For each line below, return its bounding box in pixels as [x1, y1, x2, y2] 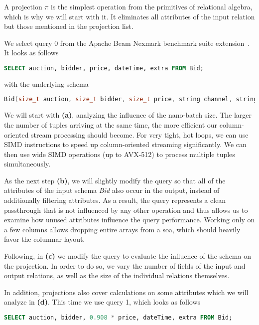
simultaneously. [4, 159, 51, 169]
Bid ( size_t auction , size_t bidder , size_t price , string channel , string [4, 96, 258, 103]
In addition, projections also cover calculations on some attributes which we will [4, 287, 249, 297]
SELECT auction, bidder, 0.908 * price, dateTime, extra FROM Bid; [4, 314, 233, 321]
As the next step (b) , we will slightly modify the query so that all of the [4, 175, 226, 185]
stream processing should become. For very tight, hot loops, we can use [31, 129, 249, 140]
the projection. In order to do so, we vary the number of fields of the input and [4, 260, 246, 271]
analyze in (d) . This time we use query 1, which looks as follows [4, 297, 201, 307]
